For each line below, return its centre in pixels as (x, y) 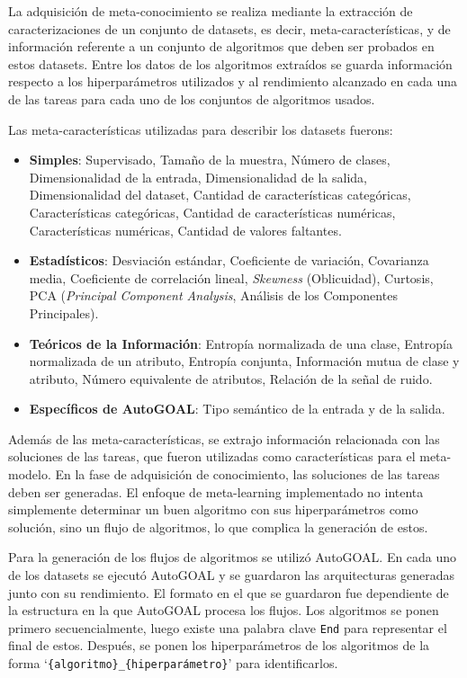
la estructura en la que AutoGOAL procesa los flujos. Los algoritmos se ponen (224, 610)
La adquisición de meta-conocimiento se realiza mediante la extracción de (211, 11)
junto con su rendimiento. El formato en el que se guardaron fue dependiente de (229, 592)
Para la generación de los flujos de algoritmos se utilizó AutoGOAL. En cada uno (233, 557)
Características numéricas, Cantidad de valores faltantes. (185, 230)
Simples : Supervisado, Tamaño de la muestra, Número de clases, (210, 160)
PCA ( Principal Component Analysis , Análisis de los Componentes (213, 295)
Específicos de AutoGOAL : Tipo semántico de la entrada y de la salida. (237, 409)
